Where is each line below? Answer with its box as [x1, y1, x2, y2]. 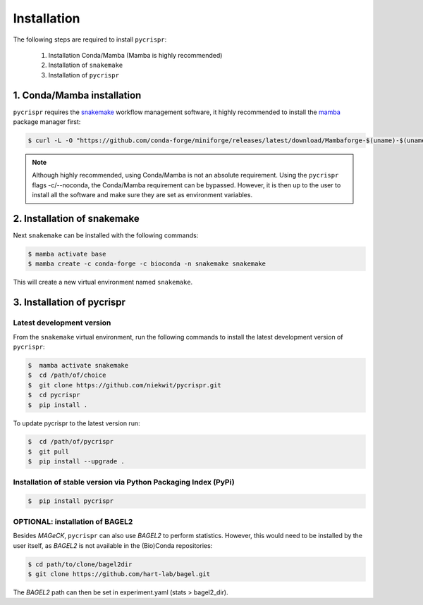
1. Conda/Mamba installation [13, 89, 142, 101]
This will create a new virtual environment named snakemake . [13, 278, 193, 287]
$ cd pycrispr [27, 391, 80, 399]
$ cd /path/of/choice [27, 371, 106, 380]
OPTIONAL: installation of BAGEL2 [13, 516, 133, 526]
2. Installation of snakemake [13, 212, 140, 225]
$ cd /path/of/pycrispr [27, 437, 114, 446]
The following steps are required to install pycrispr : [13, 35, 167, 44]
